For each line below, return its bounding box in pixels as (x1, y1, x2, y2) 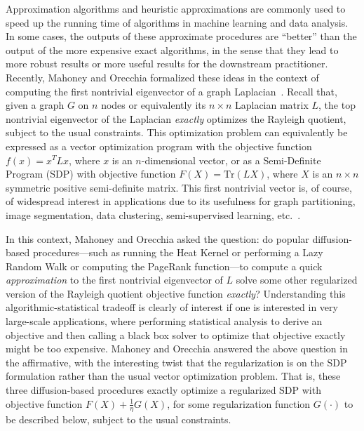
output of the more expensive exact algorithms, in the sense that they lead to (6, 42, 339, 57)
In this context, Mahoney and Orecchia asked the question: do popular (6, 231, 309, 246)
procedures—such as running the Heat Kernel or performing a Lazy (32, 245, 323, 260)
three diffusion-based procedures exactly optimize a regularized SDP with (6, 383, 321, 397)
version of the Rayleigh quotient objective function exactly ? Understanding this (6, 286, 346, 300)
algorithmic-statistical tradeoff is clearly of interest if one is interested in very (6, 300, 338, 314)
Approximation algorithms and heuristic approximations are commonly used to (6, 1, 346, 15)
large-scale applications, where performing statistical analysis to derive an (6, 314, 323, 329)
